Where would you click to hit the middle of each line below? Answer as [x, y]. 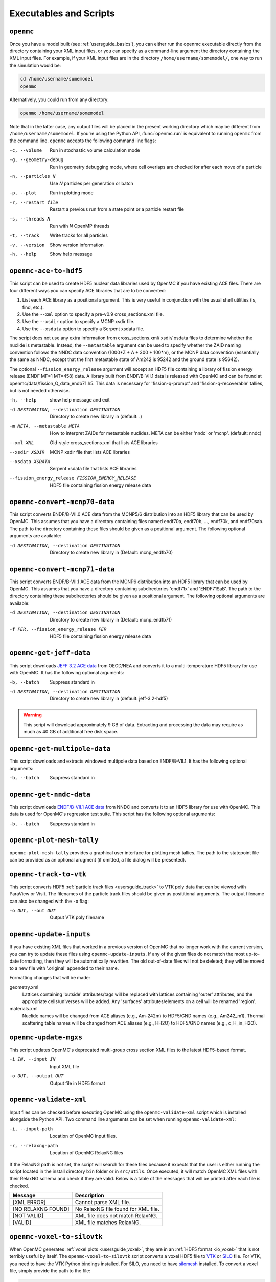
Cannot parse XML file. [102, 1203]
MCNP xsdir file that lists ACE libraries [90, 452]
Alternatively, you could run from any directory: [59, 99]
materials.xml [24, 1009]
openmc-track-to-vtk [48, 874]
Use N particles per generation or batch [92, 183]
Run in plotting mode [72, 193]
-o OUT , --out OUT [32, 910]
